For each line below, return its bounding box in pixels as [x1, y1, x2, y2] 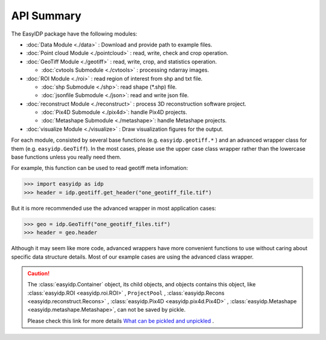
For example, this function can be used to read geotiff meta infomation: [11, 165, 188, 172]
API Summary [11, 9, 81, 22]
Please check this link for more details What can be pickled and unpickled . [27, 317, 214, 324]
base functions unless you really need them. [11, 154, 122, 161]
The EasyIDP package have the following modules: [11, 30, 138, 37]
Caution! [27, 269, 50, 277]
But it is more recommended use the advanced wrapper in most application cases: [11, 204, 217, 212]
